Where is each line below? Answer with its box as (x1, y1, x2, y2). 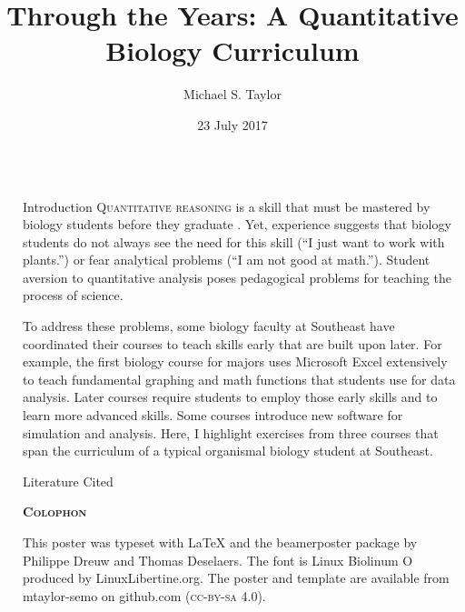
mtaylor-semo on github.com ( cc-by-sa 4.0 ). (23, 586, 266, 605)
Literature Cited (23, 471, 114, 490)
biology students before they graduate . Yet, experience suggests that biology (23, 215, 451, 234)
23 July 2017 (197, 115, 268, 134)
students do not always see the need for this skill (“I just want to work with (23, 232, 445, 251)
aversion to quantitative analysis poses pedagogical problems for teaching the (23, 267, 451, 286)
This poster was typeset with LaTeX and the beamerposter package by (23, 533, 418, 551)
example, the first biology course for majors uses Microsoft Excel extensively (23, 352, 448, 371)
